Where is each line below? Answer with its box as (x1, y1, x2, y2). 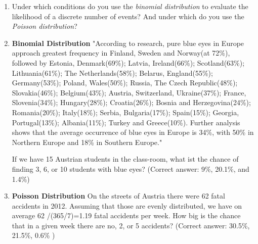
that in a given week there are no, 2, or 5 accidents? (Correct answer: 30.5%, (12, 220, 250, 230)
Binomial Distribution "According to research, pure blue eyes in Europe (12, 37, 244, 48)
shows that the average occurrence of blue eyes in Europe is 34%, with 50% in (12, 127, 254, 137)
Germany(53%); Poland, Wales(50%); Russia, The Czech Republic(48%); (12, 77, 238, 88)
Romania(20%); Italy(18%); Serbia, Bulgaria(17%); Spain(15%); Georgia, (12, 107, 239, 117)
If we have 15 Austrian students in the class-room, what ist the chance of (12, 154, 239, 164)
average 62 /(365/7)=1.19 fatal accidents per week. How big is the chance (12, 210, 241, 221)
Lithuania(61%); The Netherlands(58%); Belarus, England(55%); (12, 67, 213, 78)
